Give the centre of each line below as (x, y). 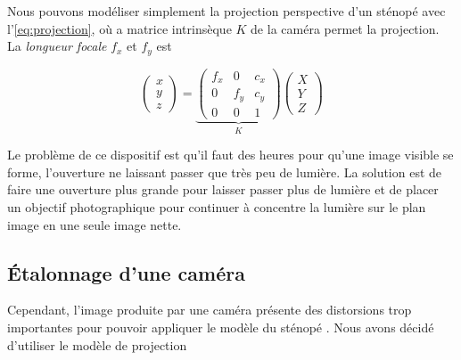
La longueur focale (57, 46)
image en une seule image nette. (95, 224)
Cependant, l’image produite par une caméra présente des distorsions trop (210, 310)
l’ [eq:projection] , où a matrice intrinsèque (119, 28)
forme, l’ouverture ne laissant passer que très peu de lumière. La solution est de (225, 172)
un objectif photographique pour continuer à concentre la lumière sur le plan (217, 206)
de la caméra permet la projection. (345, 28)
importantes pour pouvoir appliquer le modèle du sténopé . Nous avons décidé (221, 327)
